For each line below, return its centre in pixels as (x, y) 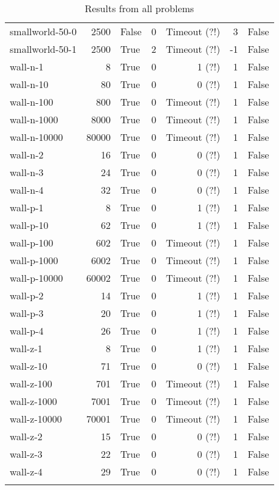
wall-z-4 (26, 471)
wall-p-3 (27, 313)
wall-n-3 (27, 172)
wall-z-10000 (36, 419)
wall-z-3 (26, 454)
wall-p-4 (27, 331)
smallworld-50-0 (43, 31)
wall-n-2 (27, 155)
